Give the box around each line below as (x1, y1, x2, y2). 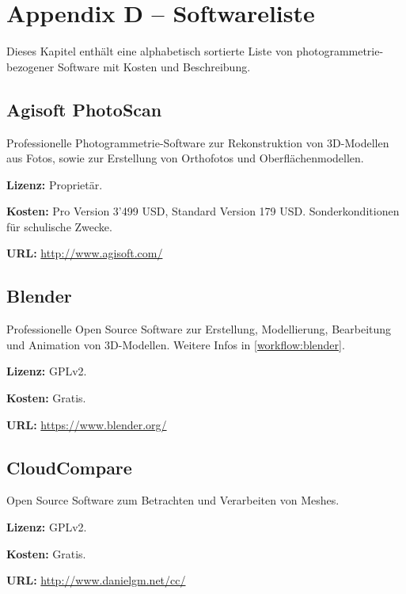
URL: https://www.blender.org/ (6, 416, 167, 432)
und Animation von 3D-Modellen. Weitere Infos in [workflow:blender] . (6, 336, 345, 352)
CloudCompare (6, 455, 132, 479)
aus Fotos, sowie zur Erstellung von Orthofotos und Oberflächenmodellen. (6, 150, 364, 166)
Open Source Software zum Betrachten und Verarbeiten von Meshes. (6, 492, 340, 508)
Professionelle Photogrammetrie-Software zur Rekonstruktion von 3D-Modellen (6, 134, 389, 150)
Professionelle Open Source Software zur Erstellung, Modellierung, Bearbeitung (6, 321, 392, 337)
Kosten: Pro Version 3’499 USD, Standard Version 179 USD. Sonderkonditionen (6, 203, 400, 219)
